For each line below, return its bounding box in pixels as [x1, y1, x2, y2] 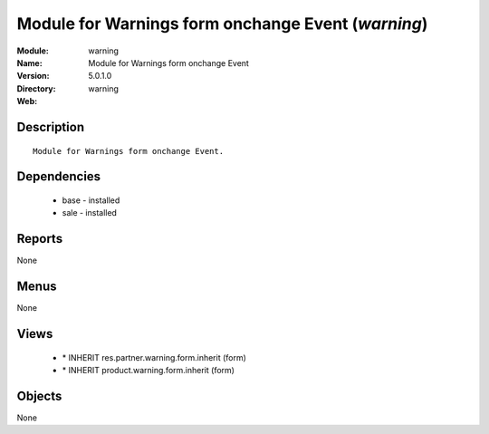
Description [16, 119, 85, 135]
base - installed [62, 195, 120, 206]
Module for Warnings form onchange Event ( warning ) [16, 14, 428, 34]
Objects [16, 388, 62, 403]
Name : [16, 57, 43, 68]
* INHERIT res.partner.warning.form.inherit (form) [62, 352, 246, 362]
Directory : [16, 82, 56, 94]
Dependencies [16, 169, 101, 185]
